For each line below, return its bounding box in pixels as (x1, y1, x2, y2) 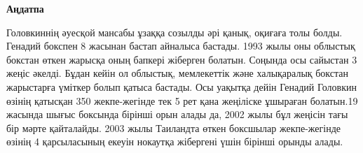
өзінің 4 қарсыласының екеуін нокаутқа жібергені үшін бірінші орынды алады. (6, 134, 343, 149)
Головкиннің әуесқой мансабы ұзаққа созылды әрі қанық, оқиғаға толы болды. (6, 24, 343, 39)
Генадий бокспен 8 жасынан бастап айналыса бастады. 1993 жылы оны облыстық (6, 38, 355, 53)
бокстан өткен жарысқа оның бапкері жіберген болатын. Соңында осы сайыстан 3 (6, 52, 357, 66)
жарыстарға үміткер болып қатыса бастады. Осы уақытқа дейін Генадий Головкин (6, 79, 357, 94)
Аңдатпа (6, 1, 44, 15)
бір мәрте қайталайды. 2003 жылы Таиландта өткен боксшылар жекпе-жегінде (6, 120, 341, 135)
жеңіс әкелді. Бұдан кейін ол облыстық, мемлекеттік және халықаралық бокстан (6, 66, 349, 80)
